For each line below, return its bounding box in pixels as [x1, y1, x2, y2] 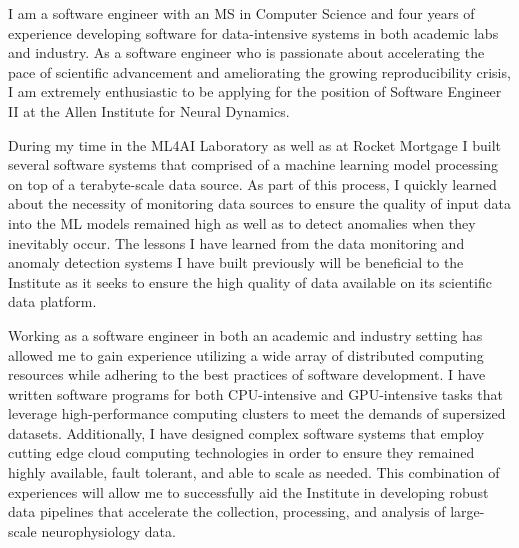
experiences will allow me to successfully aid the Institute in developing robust [8, 481, 489, 502]
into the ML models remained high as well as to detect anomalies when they [8, 212, 476, 233]
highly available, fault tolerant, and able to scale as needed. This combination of [8, 462, 500, 483]
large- [450, 501, 485, 522]
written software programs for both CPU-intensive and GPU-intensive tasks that [8, 383, 504, 404]
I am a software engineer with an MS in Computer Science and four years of [8, 3, 475, 23]
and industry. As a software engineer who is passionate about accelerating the [8, 42, 485, 63]
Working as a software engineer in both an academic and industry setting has [8, 324, 483, 345]
